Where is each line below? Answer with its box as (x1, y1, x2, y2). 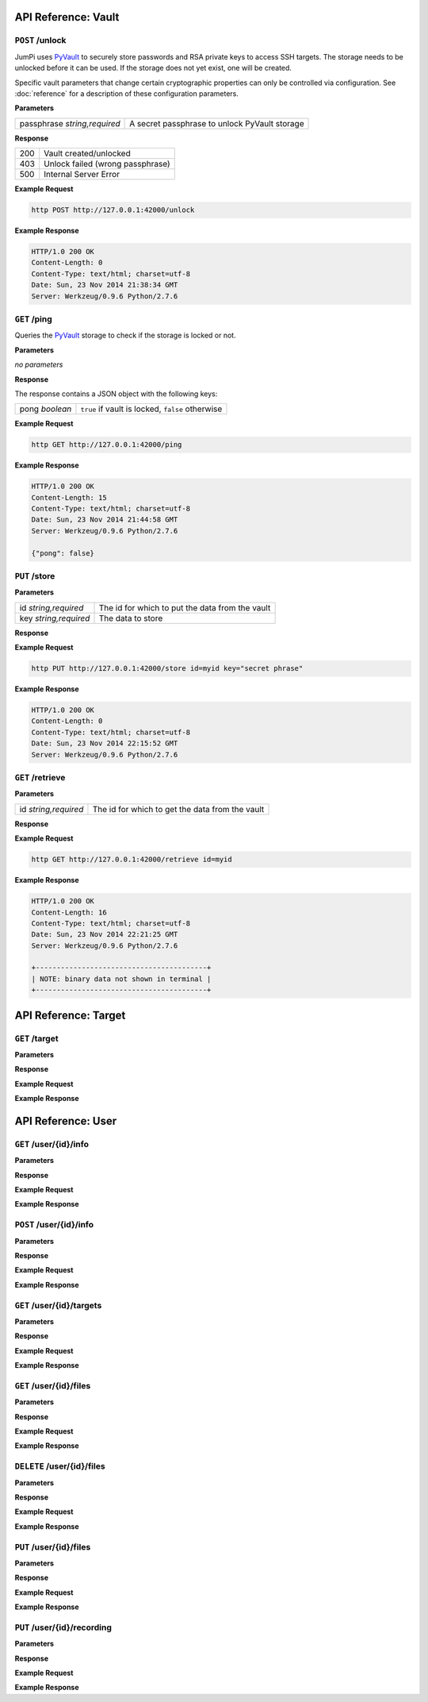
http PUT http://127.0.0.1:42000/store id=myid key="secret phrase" (31, 664, 304, 673)
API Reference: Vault (14, 10, 120, 24)
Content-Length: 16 (31, 907, 107, 917)
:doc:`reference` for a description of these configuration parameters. (14, 88, 239, 98)
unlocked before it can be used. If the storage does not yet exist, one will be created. (14, 64, 292, 73)
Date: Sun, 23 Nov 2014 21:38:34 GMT (31, 280, 178, 290)
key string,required (19, 612, 90, 623)
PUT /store (14, 570, 55, 581)
